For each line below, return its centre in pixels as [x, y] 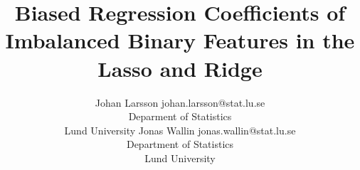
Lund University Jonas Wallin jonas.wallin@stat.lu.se [180, 130]
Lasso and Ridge [180, 68]
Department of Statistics [180, 144]
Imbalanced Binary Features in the [180, 40]
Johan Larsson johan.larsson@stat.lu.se [180, 102]
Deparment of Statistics [180, 116]
